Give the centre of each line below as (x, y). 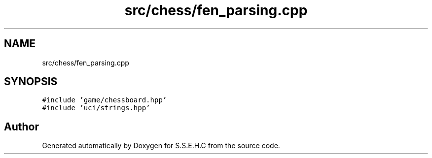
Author (21, 126)
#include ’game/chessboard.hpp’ (105, 100)
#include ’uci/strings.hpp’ (96, 108)
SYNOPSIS (31, 82)
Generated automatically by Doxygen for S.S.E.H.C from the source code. (161, 146)
